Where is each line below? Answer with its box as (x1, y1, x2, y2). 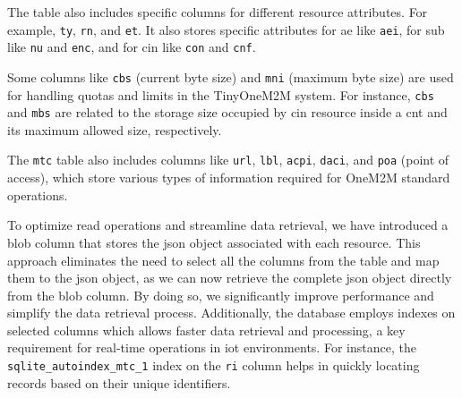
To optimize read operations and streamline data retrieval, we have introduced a (7, 216, 449, 234)
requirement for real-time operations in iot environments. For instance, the (7, 338, 416, 357)
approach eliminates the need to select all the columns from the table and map (7, 250, 440, 269)
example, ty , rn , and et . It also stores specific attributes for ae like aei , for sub (7, 20, 445, 38)
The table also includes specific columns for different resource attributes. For (7, 3, 428, 21)
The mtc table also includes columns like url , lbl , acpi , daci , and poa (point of (7, 150, 449, 169)
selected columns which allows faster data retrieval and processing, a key (7, 320, 406, 339)
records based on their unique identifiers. (7, 373, 231, 392)
